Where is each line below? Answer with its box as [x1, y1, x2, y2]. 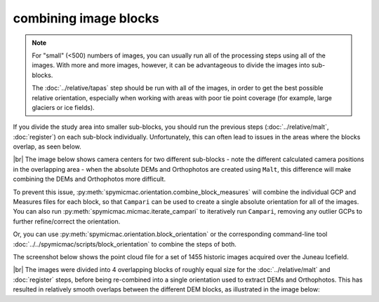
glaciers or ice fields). [32, 103, 95, 111]
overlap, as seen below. [13, 142, 81, 151]
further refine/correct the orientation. [13, 217, 121, 226]
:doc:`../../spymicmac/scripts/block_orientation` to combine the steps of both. [13, 240, 237, 248]
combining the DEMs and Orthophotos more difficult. [13, 175, 166, 184]
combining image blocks [13, 11, 159, 26]
